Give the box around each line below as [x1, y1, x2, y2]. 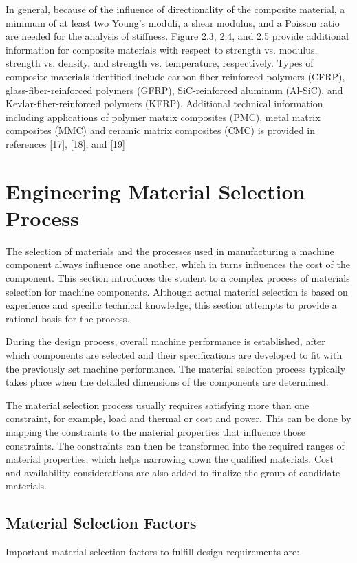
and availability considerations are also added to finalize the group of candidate [6, 465, 340, 479]
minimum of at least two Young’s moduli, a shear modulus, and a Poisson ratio [6, 15, 340, 30]
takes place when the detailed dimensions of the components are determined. [6, 375, 329, 389]
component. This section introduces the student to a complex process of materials [6, 271, 350, 285]
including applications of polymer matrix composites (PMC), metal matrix [6, 109, 321, 124]
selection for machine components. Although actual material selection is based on [6, 284, 348, 298]
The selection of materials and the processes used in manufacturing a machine [6, 243, 334, 258]
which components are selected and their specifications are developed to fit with [6, 348, 343, 362]
